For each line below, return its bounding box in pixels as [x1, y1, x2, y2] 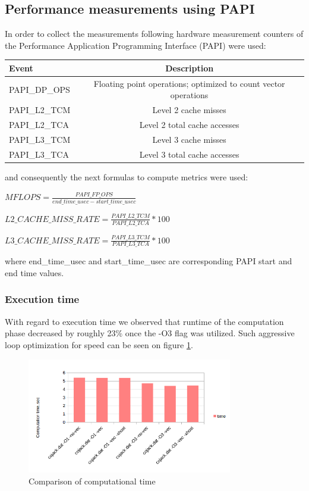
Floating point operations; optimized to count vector [93, 77, 285, 89]
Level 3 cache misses [152, 133, 226, 145]
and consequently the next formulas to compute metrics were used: [5, 170, 248, 183]
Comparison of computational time [29, 474, 156, 487]
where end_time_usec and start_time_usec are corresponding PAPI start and [5, 255, 292, 267]
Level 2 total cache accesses [139, 118, 239, 131]
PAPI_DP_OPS [9, 83, 70, 95]
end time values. [5, 266, 64, 279]
